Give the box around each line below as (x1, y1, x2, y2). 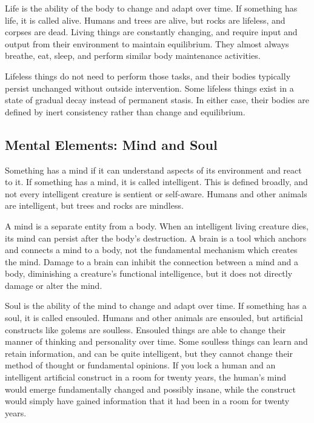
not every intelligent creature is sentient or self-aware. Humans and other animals (5, 187, 307, 200)
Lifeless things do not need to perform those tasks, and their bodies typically (5, 69, 291, 82)
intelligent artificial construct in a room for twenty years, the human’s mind (5, 371, 286, 384)
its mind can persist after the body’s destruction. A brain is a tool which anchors (5, 231, 307, 244)
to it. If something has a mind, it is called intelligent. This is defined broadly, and (5, 175, 308, 188)
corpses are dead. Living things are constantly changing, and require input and (5, 25, 298, 38)
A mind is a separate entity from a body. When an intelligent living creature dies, (5, 219, 309, 232)
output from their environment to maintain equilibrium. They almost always (5, 37, 289, 50)
